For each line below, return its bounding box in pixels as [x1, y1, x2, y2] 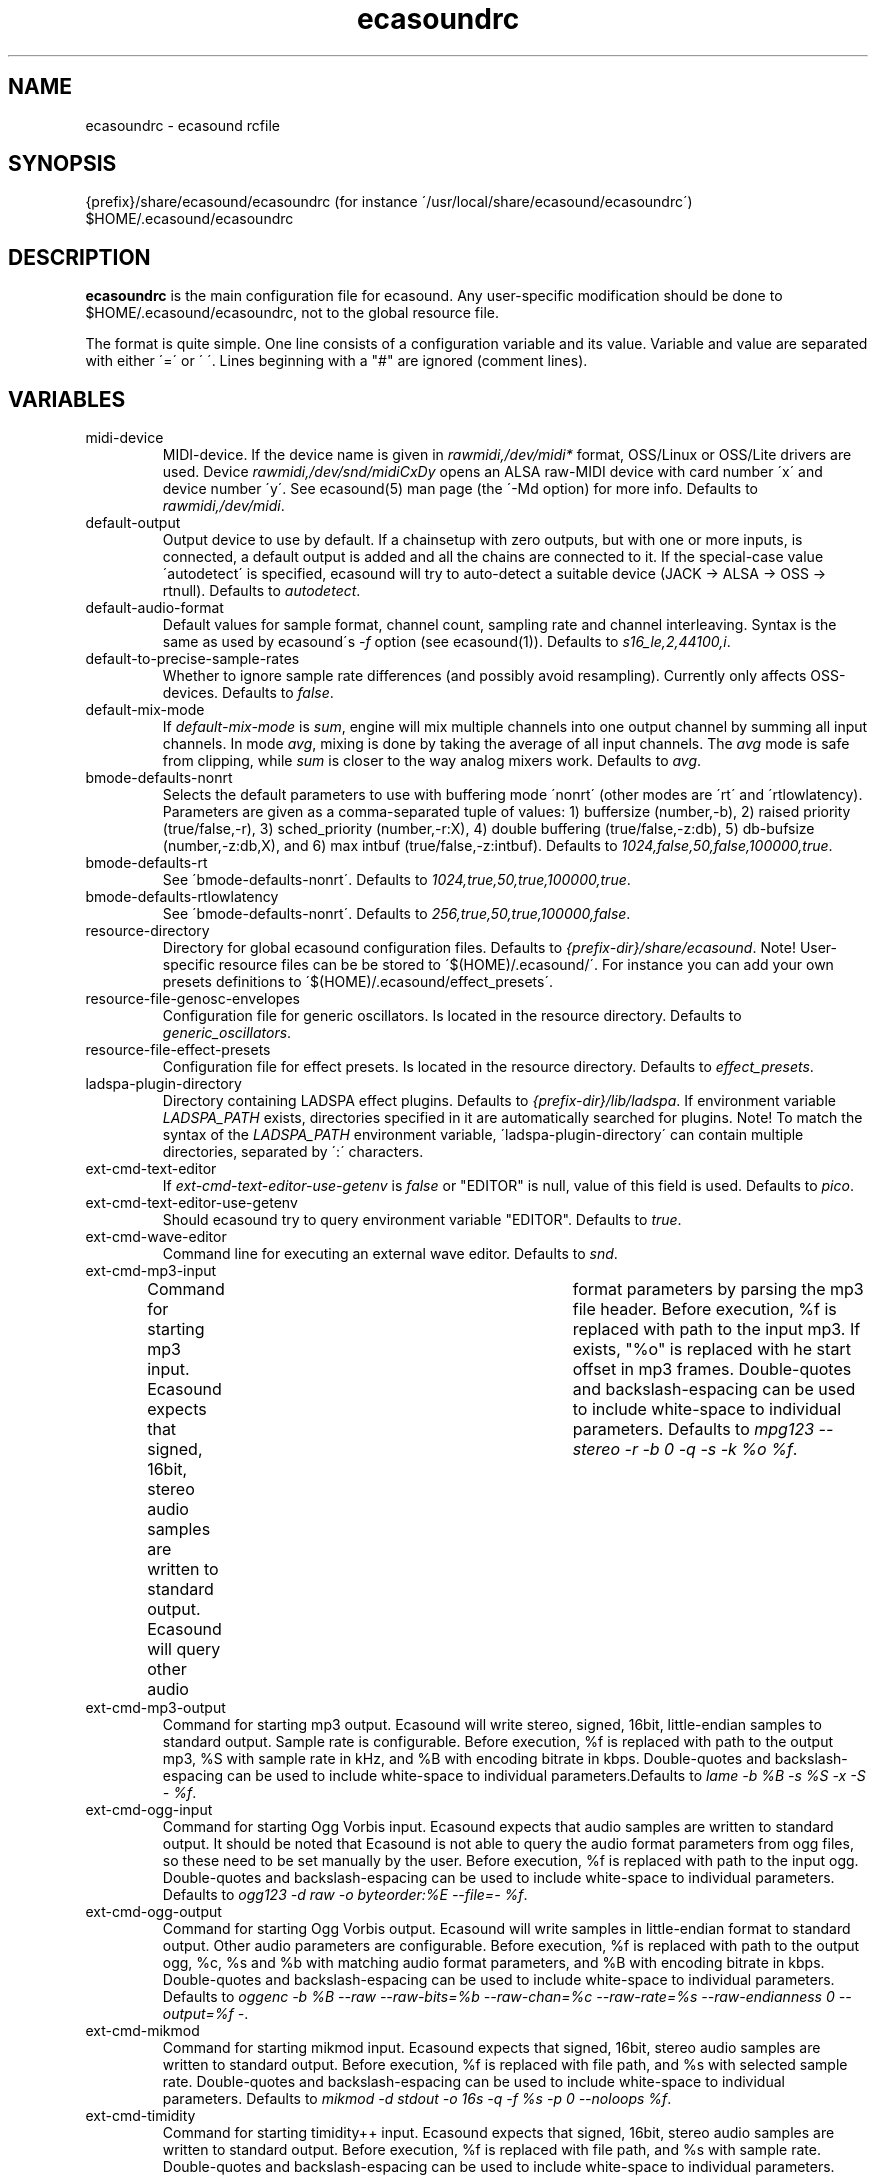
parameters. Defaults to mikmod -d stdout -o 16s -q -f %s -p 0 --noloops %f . [162, 2090, 672, 2108]
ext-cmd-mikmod [85, 2022, 200, 2040]
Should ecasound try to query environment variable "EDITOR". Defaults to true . [162, 1211, 682, 1229]
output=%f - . [162, 2005, 249, 2023]
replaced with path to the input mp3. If [572, 1319, 861, 1340]
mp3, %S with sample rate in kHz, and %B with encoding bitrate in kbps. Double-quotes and [162, 1750, 771, 1768]
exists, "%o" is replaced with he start [572, 1339, 851, 1360]
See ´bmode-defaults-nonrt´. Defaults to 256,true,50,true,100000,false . [162, 905, 631, 923]
